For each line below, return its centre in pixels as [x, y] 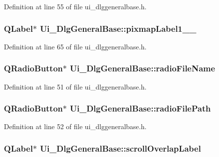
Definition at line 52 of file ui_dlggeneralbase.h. [75, 126]
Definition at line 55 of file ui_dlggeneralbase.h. [75, 6]
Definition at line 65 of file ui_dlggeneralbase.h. [75, 46]
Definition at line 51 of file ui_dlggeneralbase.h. [75, 86]
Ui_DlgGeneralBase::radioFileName [142, 68]
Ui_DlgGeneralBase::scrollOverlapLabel [120, 148]
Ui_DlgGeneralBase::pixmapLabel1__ [118, 28]
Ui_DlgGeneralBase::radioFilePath [140, 108]
